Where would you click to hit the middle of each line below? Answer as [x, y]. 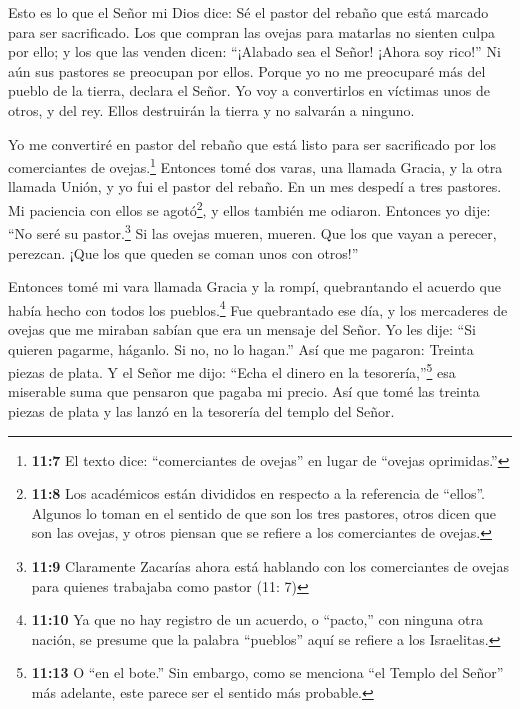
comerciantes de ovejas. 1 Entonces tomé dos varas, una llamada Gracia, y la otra [255, 165]
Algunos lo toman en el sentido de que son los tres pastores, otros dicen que [264, 512]
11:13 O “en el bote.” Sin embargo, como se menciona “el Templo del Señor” [267, 672]
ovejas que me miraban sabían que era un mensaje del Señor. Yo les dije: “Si [242, 328]
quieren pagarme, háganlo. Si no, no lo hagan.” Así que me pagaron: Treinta [241, 348]
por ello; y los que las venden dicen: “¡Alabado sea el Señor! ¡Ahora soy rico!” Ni [254, 51]
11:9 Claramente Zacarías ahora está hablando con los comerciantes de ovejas [270, 565]
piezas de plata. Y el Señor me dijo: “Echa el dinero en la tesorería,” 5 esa [232, 370]
